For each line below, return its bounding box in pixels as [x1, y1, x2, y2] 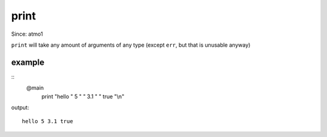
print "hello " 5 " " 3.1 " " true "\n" [41, 93, 125, 100]
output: [11, 104, 30, 112]
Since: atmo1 [11, 30, 44, 38]
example [11, 57, 45, 67]
